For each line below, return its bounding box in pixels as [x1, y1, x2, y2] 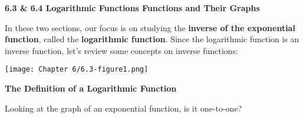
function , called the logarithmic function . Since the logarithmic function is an [5, 33, 299, 45]
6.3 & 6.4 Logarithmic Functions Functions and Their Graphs [5, 2, 260, 14]
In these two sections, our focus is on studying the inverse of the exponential [5, 21, 296, 33]
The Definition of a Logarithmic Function [5, 82, 177, 95]
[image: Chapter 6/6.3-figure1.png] [5, 65, 148, 74]
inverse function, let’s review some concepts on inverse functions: [5, 44, 239, 56]
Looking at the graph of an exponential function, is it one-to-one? [5, 102, 242, 114]
